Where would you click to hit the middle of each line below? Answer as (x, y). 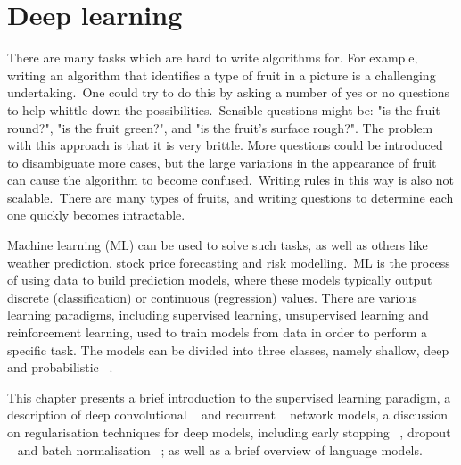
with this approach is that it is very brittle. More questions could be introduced (225, 145)
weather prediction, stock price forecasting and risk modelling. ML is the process (229, 262)
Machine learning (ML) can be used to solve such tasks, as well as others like (218, 245)
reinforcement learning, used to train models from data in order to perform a (218, 332)
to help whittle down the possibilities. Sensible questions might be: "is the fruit (224, 109)
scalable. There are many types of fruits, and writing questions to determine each (230, 197)
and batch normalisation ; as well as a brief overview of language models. (220, 449)
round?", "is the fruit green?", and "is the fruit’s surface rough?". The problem (220, 127)
